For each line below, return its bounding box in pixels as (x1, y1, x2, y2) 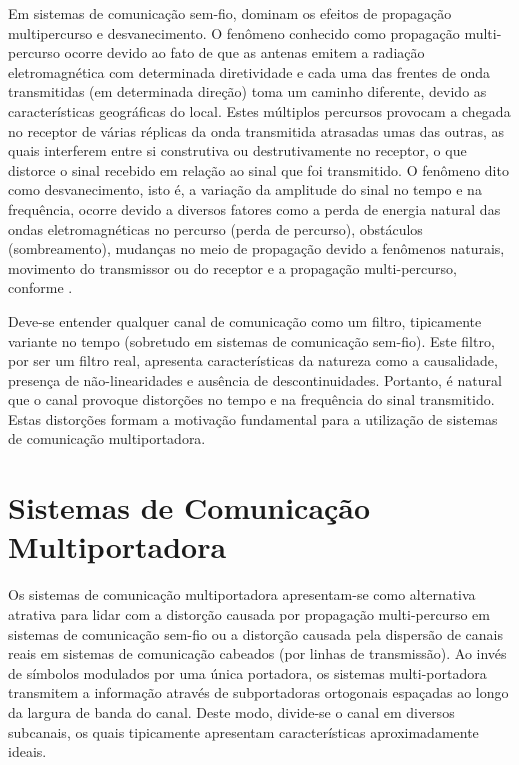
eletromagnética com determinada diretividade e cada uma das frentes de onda (8, 61, 491, 82)
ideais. (8, 741, 47, 762)
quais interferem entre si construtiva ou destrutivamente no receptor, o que (8, 140, 467, 161)
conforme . (8, 277, 73, 298)
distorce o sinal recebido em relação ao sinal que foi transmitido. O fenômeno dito (8, 159, 509, 180)
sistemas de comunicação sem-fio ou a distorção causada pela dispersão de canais (8, 623, 503, 644)
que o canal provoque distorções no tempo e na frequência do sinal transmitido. (8, 389, 495, 410)
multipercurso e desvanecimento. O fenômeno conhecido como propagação (8, 22, 460, 43)
